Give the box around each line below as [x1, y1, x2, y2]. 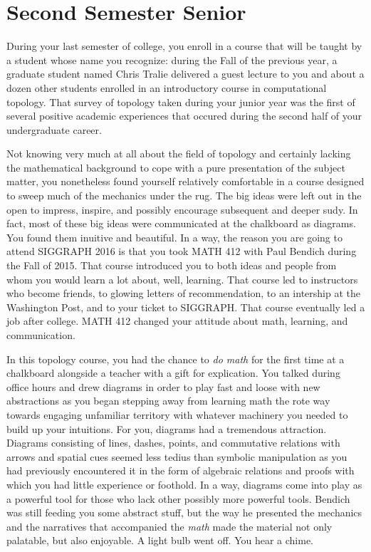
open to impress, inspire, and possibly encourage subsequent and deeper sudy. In [6, 202, 358, 217]
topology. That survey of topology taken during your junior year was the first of [6, 94, 355, 109]
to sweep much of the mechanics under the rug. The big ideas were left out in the [6, 188, 362, 203]
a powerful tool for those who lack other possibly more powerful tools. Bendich [6, 491, 350, 506]
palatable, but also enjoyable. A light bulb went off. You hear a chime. [6, 533, 314, 548]
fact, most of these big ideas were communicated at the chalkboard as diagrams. [6, 216, 356, 231]
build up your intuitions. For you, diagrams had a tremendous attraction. [6, 421, 327, 436]
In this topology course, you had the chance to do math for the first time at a [6, 351, 345, 366]
